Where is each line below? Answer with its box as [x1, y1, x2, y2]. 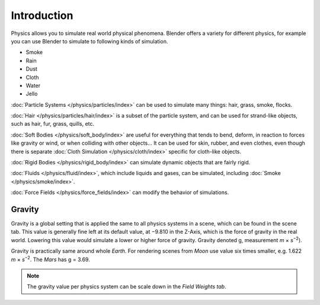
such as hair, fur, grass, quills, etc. [11, 120, 95, 128]
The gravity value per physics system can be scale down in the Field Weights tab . [27, 283, 226, 290]
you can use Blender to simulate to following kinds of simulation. [11, 37, 168, 45]
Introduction [11, 9, 73, 22]
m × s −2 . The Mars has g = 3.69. [11, 255, 90, 263]
